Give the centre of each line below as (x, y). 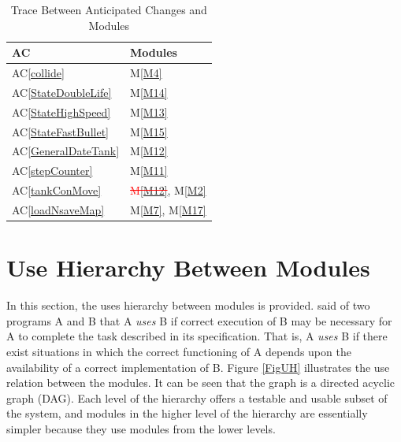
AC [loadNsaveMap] (58, 209)
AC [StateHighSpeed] (61, 111)
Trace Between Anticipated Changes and (109, 9)
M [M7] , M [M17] (168, 209)
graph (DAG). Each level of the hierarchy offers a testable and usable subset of (197, 397)
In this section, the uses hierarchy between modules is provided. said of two (188, 305)
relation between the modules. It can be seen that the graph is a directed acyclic (201, 383)
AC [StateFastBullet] (60, 131)
